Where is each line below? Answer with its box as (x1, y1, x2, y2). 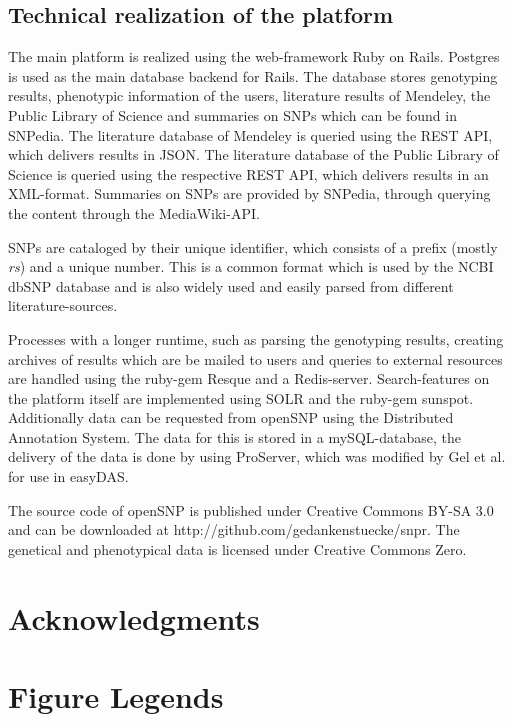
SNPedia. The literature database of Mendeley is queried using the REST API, (8, 124, 493, 145)
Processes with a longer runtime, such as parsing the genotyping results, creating (8, 328, 504, 349)
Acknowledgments (8, 597, 260, 638)
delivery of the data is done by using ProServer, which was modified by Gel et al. (8, 446, 506, 467)
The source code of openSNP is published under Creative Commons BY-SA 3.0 (8, 499, 494, 520)
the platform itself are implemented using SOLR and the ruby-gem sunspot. (8, 387, 474, 408)
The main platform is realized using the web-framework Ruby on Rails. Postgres (8, 46, 500, 67)
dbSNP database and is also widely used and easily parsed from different (8, 275, 454, 296)
